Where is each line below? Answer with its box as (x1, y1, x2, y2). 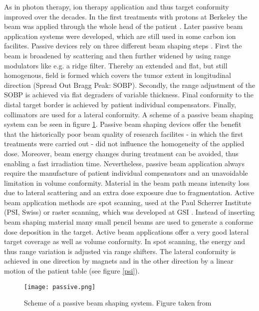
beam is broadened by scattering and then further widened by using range (4, 50, 231, 60)
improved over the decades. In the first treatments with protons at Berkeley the (4, 11, 248, 21)
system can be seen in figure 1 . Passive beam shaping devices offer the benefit (4, 119, 242, 129)
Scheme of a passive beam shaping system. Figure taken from (24, 298, 212, 308)
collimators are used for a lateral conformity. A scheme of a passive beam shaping (4, 109, 254, 119)
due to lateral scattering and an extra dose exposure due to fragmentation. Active (4, 187, 254, 198)
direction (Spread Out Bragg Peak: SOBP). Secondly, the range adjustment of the (4, 79, 256, 90)
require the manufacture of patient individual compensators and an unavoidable (4, 168, 248, 178)
